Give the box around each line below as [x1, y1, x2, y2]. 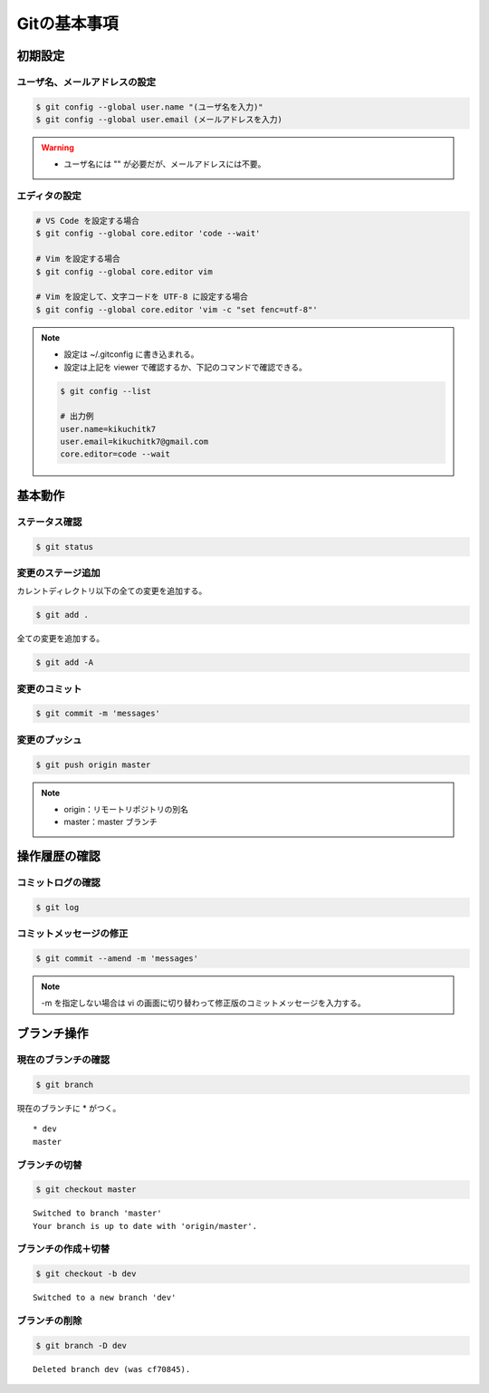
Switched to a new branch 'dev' [33, 1292, 177, 1303]
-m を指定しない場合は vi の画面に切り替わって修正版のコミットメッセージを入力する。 [41, 997, 366, 1009]
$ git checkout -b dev [35, 1269, 137, 1279]
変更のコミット [16, 682, 82, 695]
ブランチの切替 [16, 1158, 82, 1171]
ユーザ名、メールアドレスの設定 [16, 75, 157, 88]
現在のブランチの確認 [16, 1053, 110, 1066]
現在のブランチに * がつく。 [16, 1102, 121, 1113]
